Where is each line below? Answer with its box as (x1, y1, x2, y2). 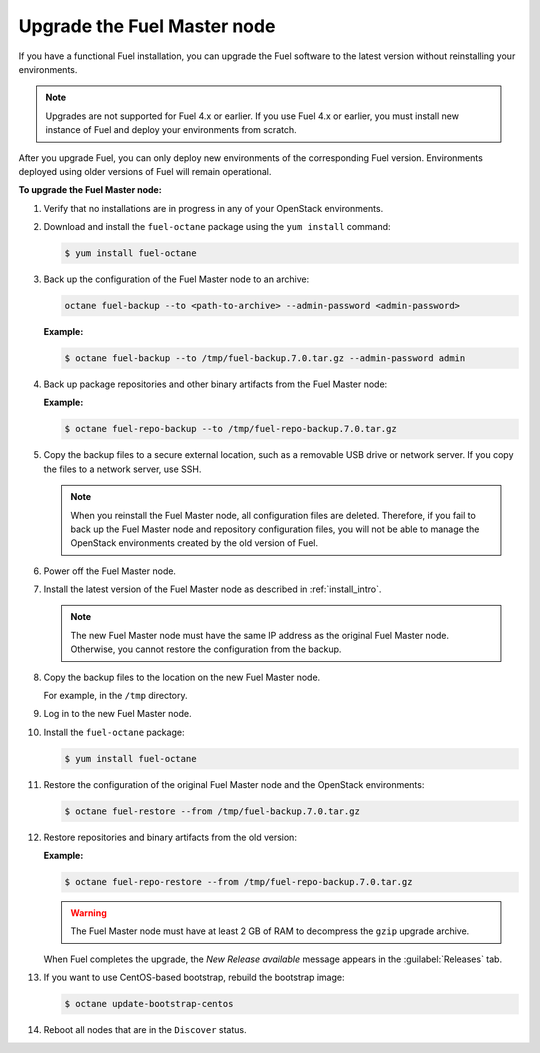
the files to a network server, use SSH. (43, 463, 202, 475)
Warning (70, 907, 107, 919)
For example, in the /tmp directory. (43, 690, 189, 702)
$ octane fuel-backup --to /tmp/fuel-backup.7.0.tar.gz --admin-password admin (64, 352, 466, 364)
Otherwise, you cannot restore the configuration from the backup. (70, 643, 342, 655)
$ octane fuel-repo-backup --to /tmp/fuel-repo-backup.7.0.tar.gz (64, 423, 397, 435)
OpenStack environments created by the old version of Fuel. (70, 537, 319, 549)
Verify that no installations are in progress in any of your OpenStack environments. (43, 202, 384, 214)
